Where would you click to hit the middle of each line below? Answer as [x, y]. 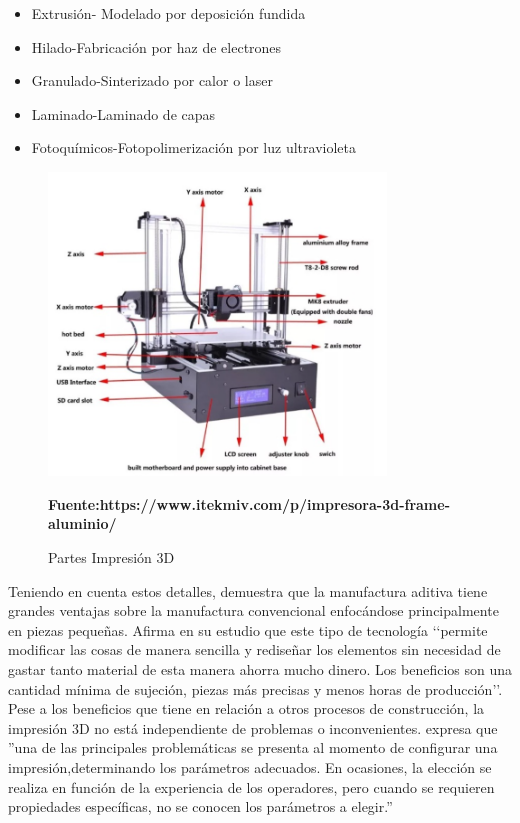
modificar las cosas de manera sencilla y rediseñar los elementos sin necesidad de [254, 649]
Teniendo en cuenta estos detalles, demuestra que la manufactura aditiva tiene [248, 590]
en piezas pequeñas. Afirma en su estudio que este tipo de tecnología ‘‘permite [248, 629]
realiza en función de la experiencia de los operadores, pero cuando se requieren [251, 786]
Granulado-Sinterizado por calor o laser [152, 80]
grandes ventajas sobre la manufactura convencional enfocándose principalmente [253, 610]
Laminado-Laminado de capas [123, 113]
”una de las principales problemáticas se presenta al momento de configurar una [253, 747]
